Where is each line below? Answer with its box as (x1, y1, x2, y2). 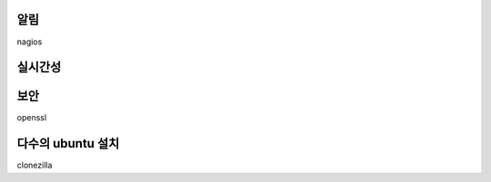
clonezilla (16, 159, 53, 171)
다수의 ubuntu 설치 (16, 136, 120, 151)
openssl (16, 112, 47, 123)
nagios (16, 36, 43, 47)
